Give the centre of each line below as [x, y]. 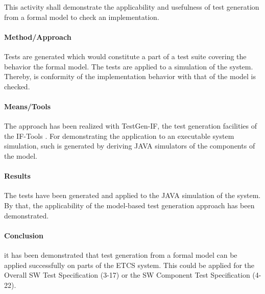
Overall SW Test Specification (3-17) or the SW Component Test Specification [127, 275]
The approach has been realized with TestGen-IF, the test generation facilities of [130, 126]
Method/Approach [38, 36]
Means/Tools [28, 106]
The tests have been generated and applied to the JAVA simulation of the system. [132, 195]
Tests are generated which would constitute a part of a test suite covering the [125, 56]
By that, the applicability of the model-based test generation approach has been [129, 205]
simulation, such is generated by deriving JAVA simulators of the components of [130, 146]
